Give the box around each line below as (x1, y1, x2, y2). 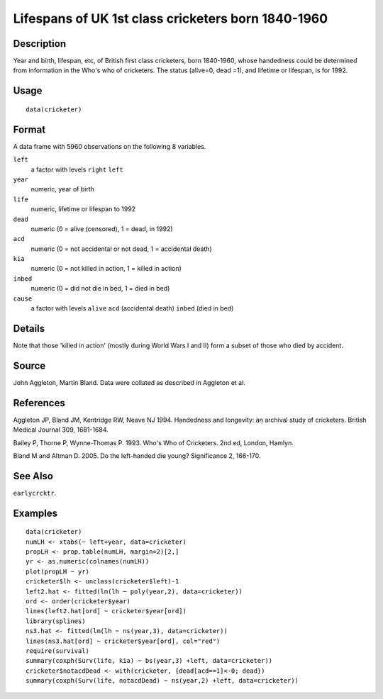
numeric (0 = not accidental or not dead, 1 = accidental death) (30, 245, 212, 253)
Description (13, 38, 67, 50)
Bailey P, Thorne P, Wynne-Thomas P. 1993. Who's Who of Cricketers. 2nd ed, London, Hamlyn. (13, 438, 294, 447)
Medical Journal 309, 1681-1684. (13, 425, 109, 434)
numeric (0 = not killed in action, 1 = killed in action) (30, 264, 182, 273)
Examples (13, 507, 58, 519)
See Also (13, 470, 53, 482)
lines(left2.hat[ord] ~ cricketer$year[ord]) (26, 607, 187, 615)
